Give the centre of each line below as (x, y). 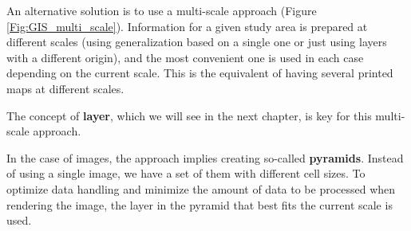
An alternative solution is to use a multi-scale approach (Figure (162, 10)
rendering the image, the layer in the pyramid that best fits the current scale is (200, 204)
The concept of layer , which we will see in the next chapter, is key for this (189, 115)
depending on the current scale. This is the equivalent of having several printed (200, 73)
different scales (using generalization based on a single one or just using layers (197, 42)
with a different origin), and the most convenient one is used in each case (185, 57)
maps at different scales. (65, 88)
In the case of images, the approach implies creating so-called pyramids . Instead (205, 157)
